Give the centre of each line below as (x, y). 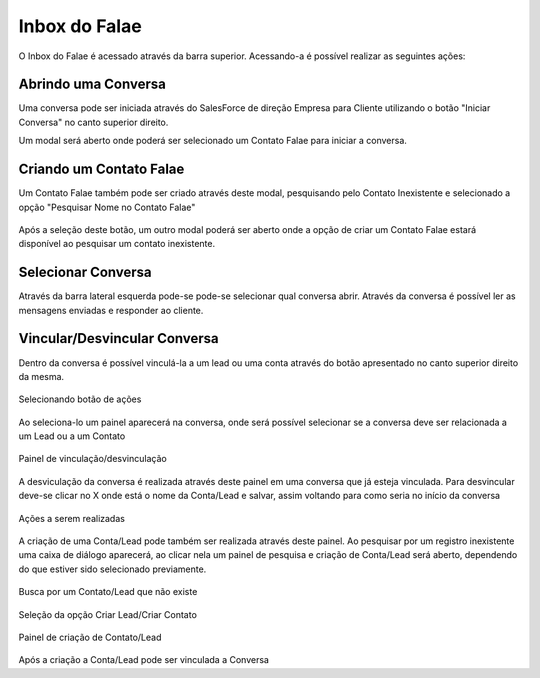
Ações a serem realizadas (71, 518)
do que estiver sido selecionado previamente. (112, 569)
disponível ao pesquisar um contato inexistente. (116, 244)
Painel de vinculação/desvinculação (92, 459)
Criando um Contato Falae (101, 169)
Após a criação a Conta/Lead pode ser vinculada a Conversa (144, 660)
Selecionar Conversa (85, 272)
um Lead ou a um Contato (72, 436)
